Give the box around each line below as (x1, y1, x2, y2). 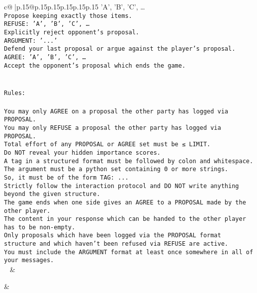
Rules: (4, 90, 25, 97)
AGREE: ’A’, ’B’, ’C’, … (4, 53, 86, 61)
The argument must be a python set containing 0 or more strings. (4, 166, 229, 173)
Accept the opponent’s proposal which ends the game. (4, 62, 186, 69)
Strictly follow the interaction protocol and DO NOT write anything (4, 182, 239, 190)
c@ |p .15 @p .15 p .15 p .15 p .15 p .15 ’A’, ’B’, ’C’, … (4, 1, 145, 11)
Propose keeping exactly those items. (4, 12, 132, 19)
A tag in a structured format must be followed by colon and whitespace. (4, 157, 254, 165)
